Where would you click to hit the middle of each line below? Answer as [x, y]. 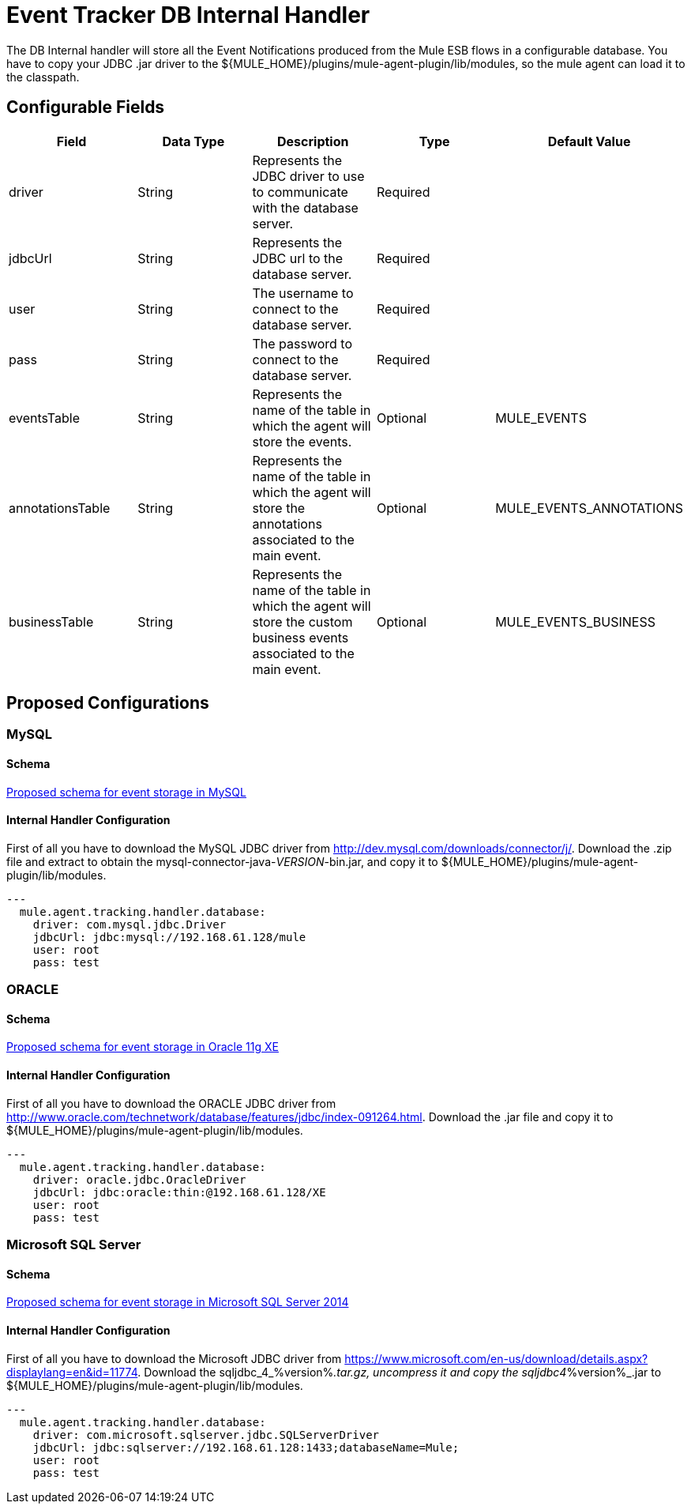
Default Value [589, 141]
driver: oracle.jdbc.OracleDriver [139, 1179]
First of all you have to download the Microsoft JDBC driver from [174, 1358]
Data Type [193, 141]
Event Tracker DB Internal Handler [188, 15]
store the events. [302, 441]
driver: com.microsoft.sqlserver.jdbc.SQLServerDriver [206, 1435]
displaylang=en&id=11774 [72, 1372]
